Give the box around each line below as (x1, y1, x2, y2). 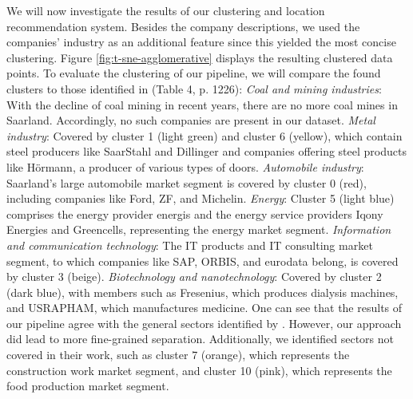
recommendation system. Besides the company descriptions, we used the (6, 18, 360, 34)
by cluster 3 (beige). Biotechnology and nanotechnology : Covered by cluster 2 (6, 268, 382, 285)
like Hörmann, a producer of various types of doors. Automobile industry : (6, 158, 364, 175)
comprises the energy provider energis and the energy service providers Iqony (6, 205, 383, 222)
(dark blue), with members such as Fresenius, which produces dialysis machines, (6, 283, 399, 300)
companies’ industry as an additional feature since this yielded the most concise (6, 34, 396, 50)
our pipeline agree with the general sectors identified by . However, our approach (6, 314, 402, 331)
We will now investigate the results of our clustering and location (6, 2, 325, 18)
